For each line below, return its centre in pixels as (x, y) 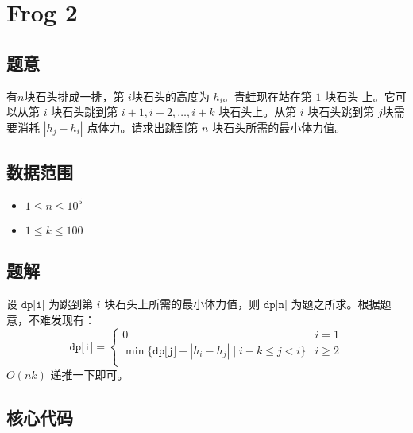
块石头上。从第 (258, 112)
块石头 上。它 (360, 96)
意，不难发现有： (51, 319)
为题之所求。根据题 (341, 304)
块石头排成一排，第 (74, 96)
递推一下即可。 (89, 374)
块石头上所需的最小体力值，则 (182, 304)
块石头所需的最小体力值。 (279, 127)
